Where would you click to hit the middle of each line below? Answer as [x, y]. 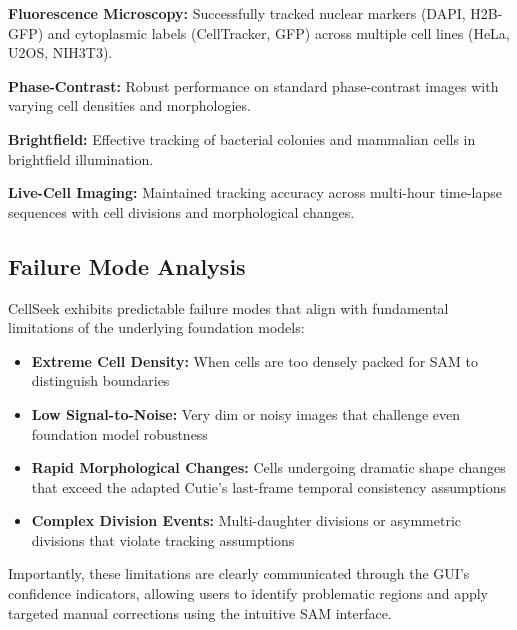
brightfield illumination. [81, 158]
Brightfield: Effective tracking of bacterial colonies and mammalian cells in [242, 138]
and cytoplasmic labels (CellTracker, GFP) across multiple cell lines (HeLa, [278, 32]
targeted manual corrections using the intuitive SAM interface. [200, 612]
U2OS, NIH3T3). [60, 52]
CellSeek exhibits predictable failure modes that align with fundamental [228, 307]
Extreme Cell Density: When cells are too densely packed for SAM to [255, 360]
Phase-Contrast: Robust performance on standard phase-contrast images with [253, 85]
